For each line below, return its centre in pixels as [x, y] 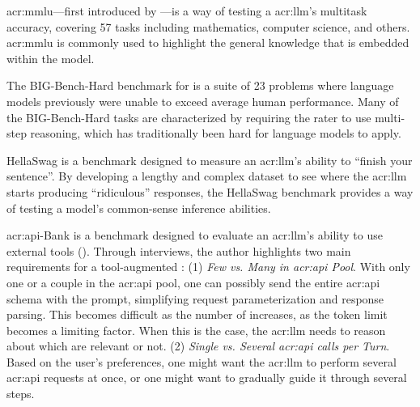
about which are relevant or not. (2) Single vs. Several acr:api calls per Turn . [198, 346]
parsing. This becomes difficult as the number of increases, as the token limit [197, 314]
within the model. [51, 58]
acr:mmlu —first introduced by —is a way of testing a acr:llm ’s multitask [187, 11]
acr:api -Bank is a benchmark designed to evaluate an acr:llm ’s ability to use [195, 235]
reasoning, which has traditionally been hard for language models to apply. [216, 133]
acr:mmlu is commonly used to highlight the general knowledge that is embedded [208, 42]
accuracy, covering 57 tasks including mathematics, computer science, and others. [208, 26]
